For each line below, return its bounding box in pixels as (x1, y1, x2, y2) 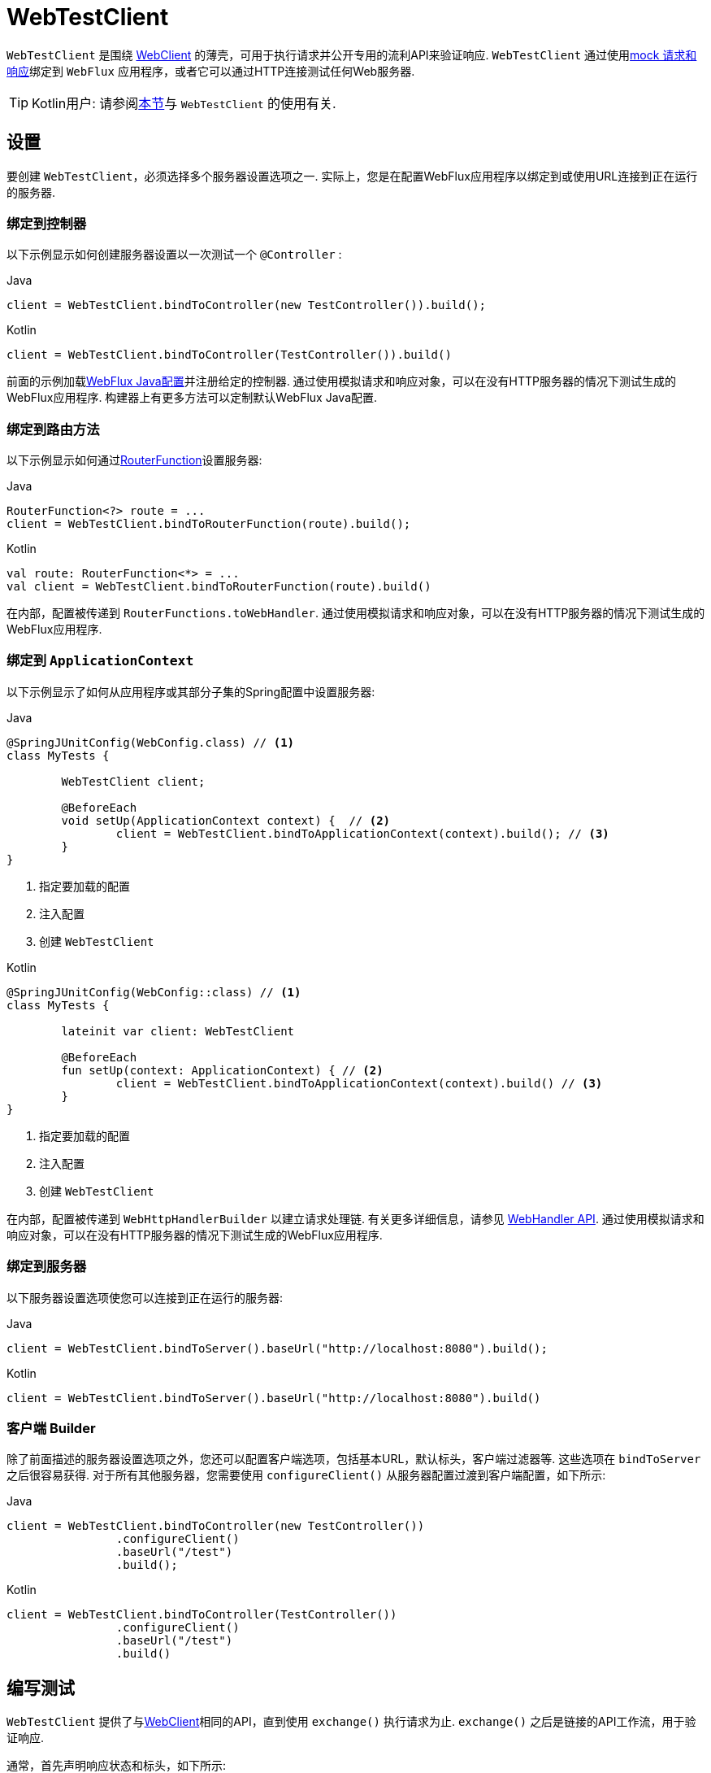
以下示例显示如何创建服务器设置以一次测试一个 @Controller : (7, 247, 342, 262)
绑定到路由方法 (7, 420, 100, 438)
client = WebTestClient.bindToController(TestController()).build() (7, 348, 452, 362)
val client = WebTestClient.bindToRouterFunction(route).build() (7, 580, 431, 594)
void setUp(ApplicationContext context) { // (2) (61, 813, 391, 827)
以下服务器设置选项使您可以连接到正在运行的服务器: (7, 1290, 284, 1305)
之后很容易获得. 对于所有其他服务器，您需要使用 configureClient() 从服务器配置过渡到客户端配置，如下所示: (7, 1468, 606, 1483)
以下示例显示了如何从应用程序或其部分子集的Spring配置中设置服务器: (7, 684, 375, 699)
